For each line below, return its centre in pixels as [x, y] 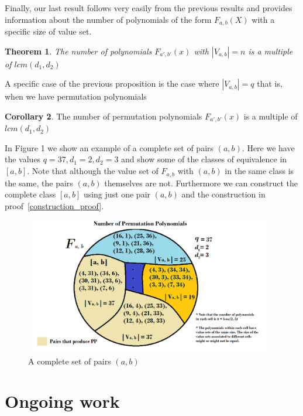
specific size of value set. [48, 31]
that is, [270, 83]
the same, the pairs [39, 183]
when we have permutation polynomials [76, 96]
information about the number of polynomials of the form [108, 19]
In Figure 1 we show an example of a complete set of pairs [109, 147]
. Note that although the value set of [93, 171]
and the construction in [223, 194]
